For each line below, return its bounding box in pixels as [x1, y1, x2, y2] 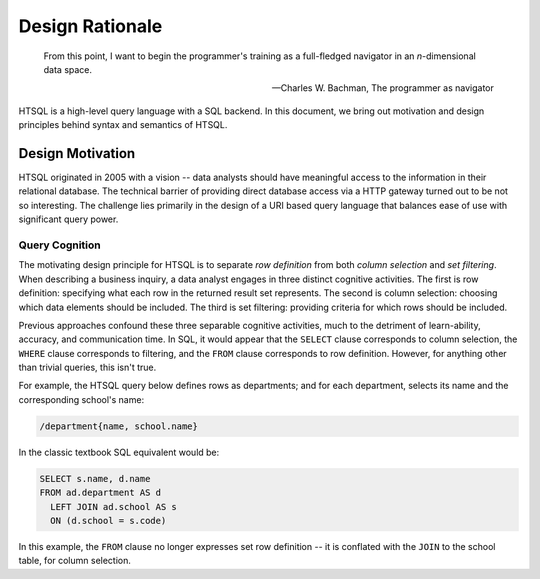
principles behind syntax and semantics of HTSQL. [18, 119, 228, 131]
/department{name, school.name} [39, 420, 199, 432]
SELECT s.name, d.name [39, 473, 151, 484]
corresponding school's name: [18, 393, 145, 405]
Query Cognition [18, 238, 102, 252]
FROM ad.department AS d [39, 487, 162, 499]
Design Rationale [18, 15, 163, 37]
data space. [43, 63, 93, 75]
